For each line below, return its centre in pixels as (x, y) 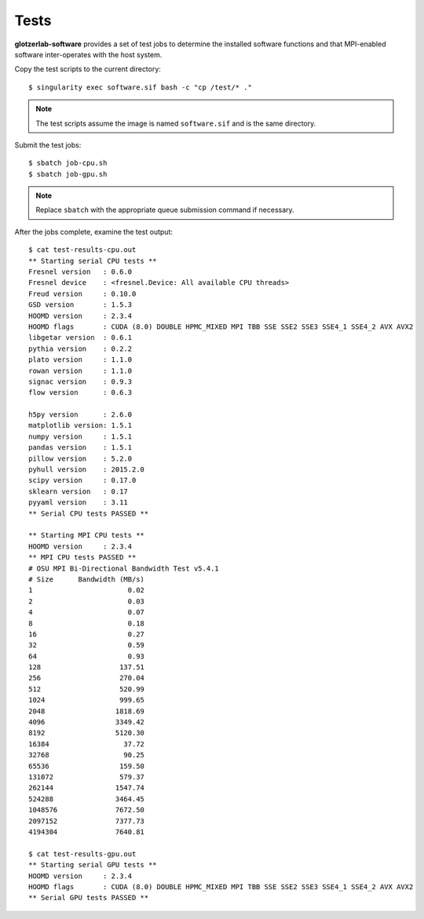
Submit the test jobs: (48, 144)
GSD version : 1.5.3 (80, 305)
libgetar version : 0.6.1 (80, 338)
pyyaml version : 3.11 (79, 503)
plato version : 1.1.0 (80, 360)
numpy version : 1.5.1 (80, 436)
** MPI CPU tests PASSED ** (82, 558)
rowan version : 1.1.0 (80, 370)
